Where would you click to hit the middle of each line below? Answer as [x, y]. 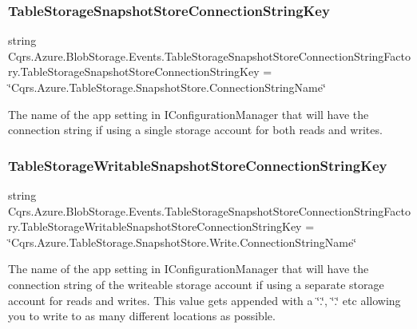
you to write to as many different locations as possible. [142, 316]
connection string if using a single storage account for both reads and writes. [195, 130]
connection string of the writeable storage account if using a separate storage [196, 284]
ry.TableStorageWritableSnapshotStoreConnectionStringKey [155, 226]
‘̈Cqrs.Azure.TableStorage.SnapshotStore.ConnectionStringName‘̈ [167, 87]
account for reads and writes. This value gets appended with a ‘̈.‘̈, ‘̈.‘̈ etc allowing [205, 300]
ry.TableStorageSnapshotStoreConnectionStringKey [134, 71]
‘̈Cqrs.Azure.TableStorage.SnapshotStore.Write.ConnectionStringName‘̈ [183, 242]
